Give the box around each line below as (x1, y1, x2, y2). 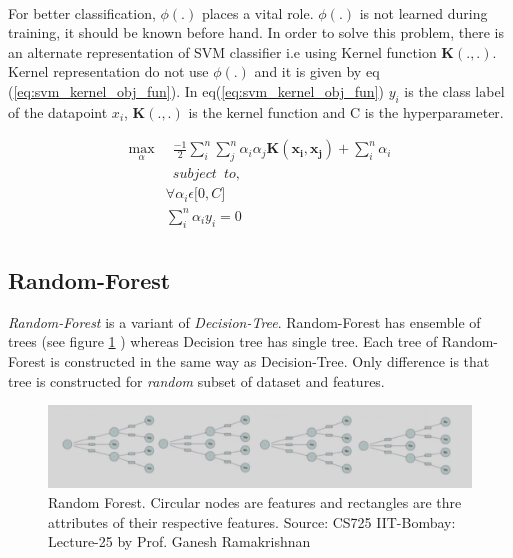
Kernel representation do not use (8, 61, 209, 82)
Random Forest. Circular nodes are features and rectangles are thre (48, 492, 462, 512)
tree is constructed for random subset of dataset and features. (8, 370, 385, 391)
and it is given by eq (254, 61, 380, 82)
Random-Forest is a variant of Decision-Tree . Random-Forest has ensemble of (8, 311, 481, 332)
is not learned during (359, 2, 488, 23)
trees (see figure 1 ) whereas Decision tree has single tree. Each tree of (8, 331, 438, 352)
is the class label (404, 80, 505, 101)
